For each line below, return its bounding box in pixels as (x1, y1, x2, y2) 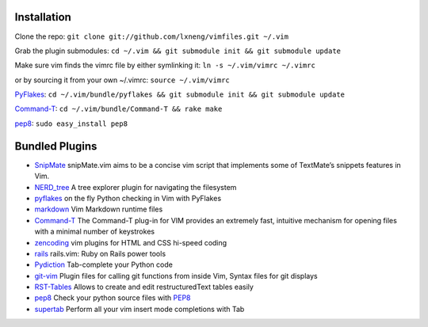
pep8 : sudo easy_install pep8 (14, 119, 128, 128)
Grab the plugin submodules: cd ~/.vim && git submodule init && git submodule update (14, 46, 341, 55)
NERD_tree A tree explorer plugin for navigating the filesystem (34, 182, 237, 192)
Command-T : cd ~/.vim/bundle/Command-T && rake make (14, 104, 223, 114)
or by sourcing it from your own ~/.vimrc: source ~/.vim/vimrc (14, 75, 230, 85)
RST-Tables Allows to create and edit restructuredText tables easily (34, 282, 254, 292)
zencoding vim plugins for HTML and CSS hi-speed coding (34, 238, 227, 247)
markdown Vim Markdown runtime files (34, 204, 163, 214)
